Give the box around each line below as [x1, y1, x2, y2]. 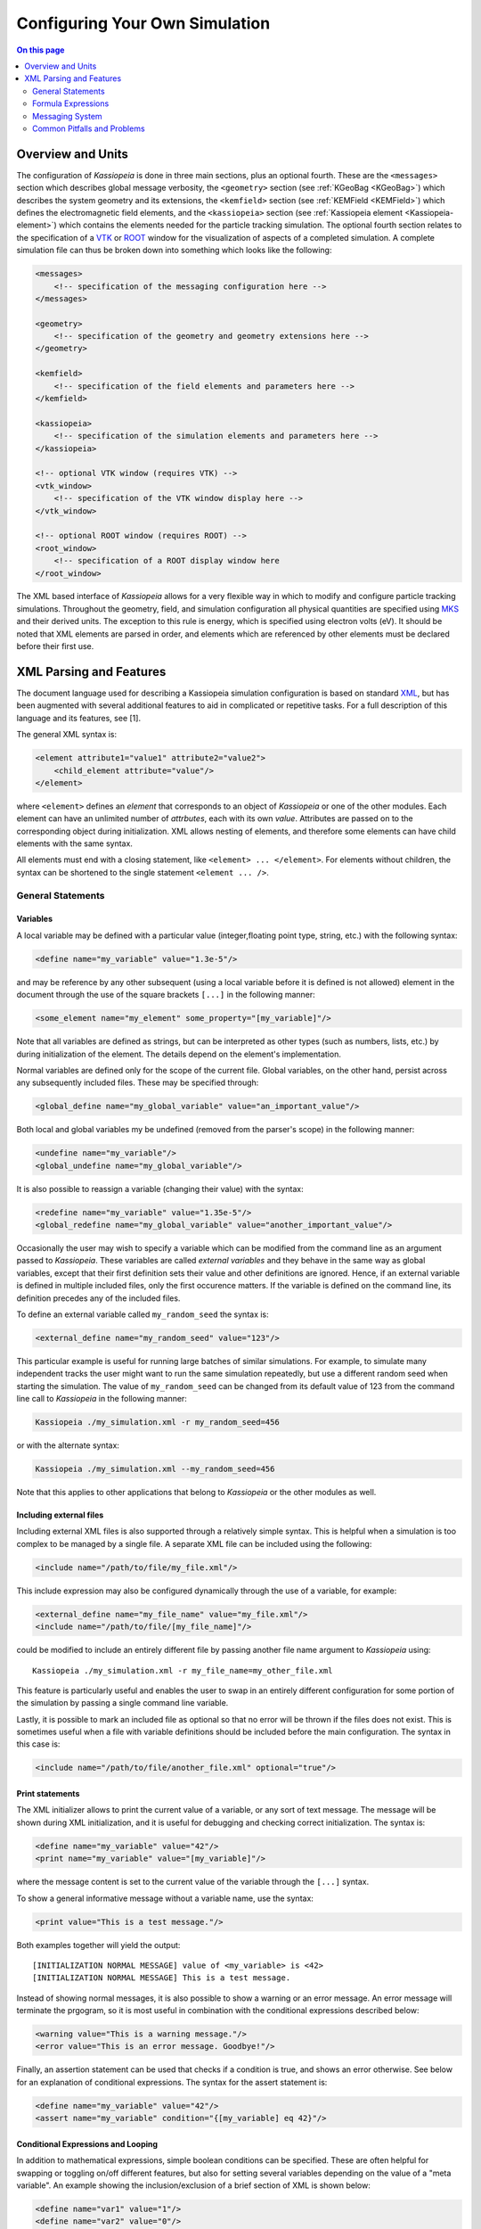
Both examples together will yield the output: [16, 1939, 181, 1950]
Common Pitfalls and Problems [32, 123, 146, 134]
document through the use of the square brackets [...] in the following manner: [16, 990, 315, 1000]
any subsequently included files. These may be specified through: [16, 1077, 259, 1088]
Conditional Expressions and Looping [16, 2138, 159, 2149]
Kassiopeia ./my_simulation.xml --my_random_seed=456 [35, 1464, 275, 1475]
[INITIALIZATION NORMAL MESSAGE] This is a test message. [32, 1973, 291, 1983]
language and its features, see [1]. [16, 712, 142, 723]
